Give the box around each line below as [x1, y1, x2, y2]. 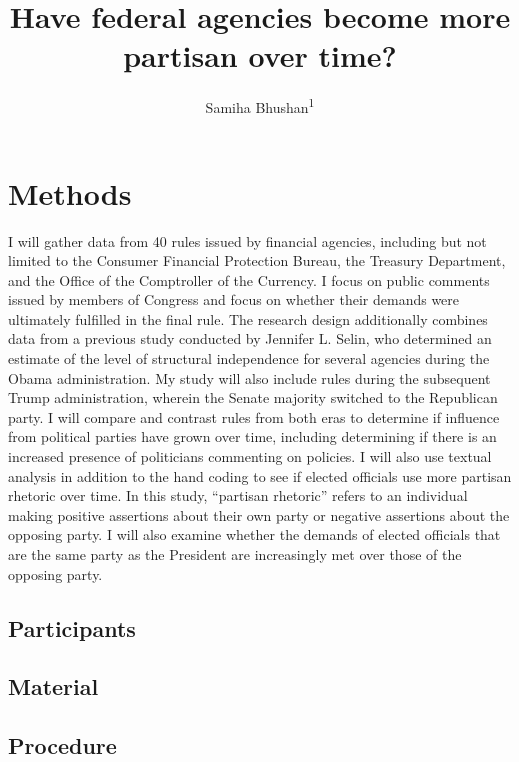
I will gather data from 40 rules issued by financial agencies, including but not [8, 230, 487, 251]
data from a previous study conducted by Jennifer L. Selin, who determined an [8, 328, 492, 349]
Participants [8, 612, 136, 643]
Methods [8, 172, 132, 213]
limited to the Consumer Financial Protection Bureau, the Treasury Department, [8, 250, 506, 271]
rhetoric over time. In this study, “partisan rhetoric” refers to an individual [8, 485, 468, 506]
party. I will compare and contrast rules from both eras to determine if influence [8, 406, 500, 427]
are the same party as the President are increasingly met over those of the [8, 544, 462, 564]
